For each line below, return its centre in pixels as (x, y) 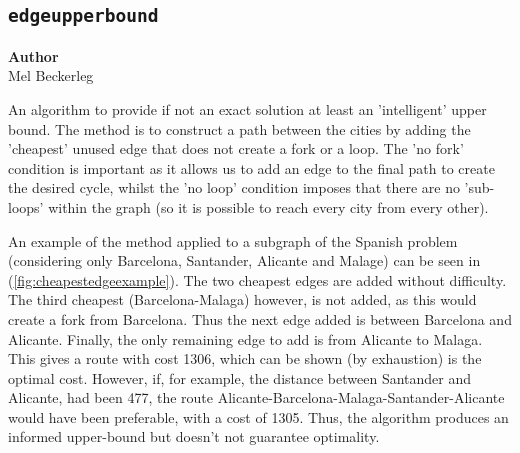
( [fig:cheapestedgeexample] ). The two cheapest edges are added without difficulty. (257, 279)
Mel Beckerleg (51, 75)
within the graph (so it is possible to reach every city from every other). (268, 206)
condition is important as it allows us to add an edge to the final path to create (251, 167)
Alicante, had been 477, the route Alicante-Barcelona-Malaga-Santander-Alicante (256, 397)
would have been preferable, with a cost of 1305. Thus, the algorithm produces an (258, 416)
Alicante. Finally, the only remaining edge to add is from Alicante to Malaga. (245, 338)
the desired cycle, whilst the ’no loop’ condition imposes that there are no (234, 187)
